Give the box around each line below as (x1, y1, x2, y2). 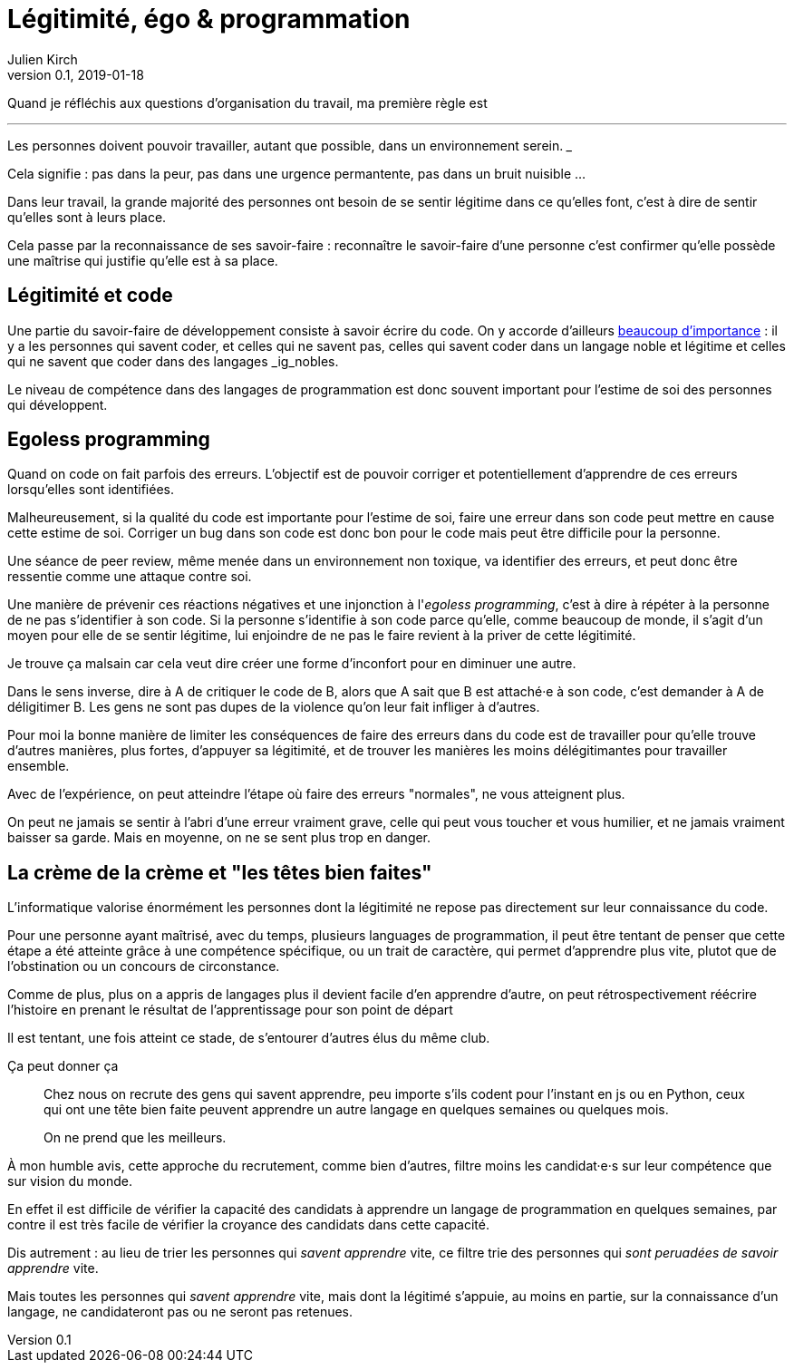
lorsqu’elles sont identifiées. (7, 481, 174, 498)
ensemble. (7, 758, 70, 774)
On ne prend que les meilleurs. (44, 1130, 227, 1146)
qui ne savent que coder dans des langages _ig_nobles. (7, 353, 339, 369)
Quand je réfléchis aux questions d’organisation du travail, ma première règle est (7, 94, 488, 111)
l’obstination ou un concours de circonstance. (7, 958, 280, 975)
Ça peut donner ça (7, 1058, 119, 1074)
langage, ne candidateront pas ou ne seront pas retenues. (7, 1304, 353, 1320)
